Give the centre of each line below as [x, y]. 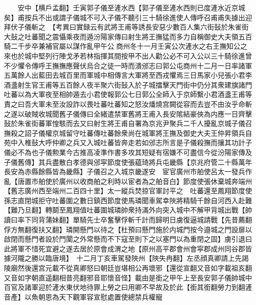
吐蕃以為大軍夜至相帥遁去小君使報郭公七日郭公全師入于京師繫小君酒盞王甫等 [128, 94]
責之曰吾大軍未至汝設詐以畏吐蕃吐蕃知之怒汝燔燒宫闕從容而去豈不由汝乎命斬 [128, 104]
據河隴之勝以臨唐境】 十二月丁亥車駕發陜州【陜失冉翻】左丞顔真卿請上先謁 [126, 258]
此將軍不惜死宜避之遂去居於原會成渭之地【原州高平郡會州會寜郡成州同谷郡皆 [128, 248]
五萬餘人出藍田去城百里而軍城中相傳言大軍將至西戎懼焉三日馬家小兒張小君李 [128, 75]
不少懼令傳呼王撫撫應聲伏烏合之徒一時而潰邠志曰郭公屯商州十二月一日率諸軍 [128, 65]
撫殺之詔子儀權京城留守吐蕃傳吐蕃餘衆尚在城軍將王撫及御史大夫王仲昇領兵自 [128, 133]
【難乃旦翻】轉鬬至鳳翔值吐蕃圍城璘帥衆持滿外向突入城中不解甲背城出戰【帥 [128, 210]
